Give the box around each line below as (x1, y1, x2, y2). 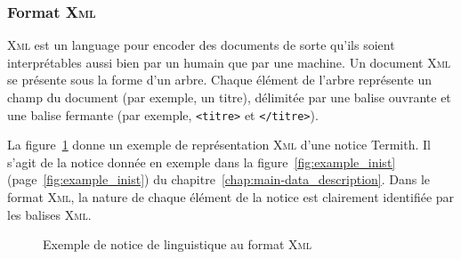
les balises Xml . (7, 205, 92, 223)
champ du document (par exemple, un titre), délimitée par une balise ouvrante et (7, 88, 451, 106)
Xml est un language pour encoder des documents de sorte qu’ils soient (7, 36, 395, 54)
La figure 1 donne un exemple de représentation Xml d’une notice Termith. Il (7, 135, 431, 154)
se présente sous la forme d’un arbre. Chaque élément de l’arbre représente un (7, 70, 433, 89)
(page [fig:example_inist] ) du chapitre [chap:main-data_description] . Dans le (7, 170, 431, 189)
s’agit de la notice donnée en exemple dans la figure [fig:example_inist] (7, 152, 396, 171)
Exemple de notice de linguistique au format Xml (43, 235, 311, 254)
